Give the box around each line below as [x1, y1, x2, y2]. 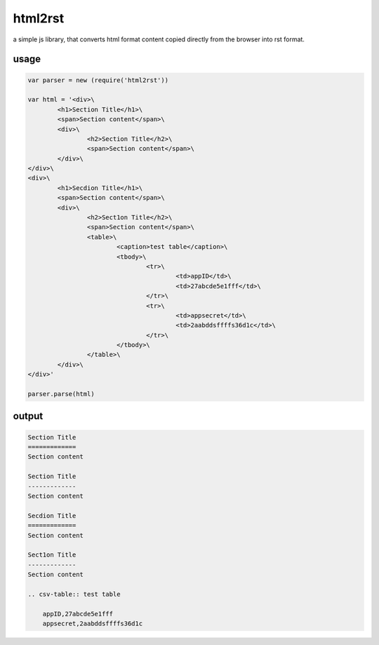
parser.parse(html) [27, 390, 95, 398]
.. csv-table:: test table [27, 590, 121, 598]
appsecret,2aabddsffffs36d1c [42, 620, 143, 627]
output [13, 410, 44, 422]
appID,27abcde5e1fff [42, 610, 114, 618]
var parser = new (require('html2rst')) [27, 76, 168, 84]
